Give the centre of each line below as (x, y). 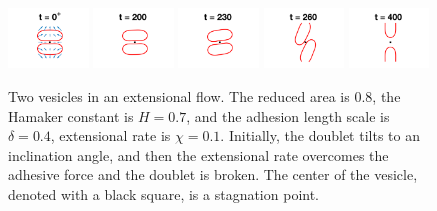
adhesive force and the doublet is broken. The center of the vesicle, (213, 174)
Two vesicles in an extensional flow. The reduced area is (179, 95)
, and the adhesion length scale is (288, 115)
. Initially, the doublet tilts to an (320, 135)
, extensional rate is (110, 135)
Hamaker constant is (71, 115)
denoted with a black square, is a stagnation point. (164, 193)
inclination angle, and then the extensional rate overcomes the (198, 154)
